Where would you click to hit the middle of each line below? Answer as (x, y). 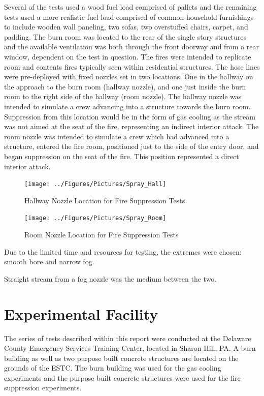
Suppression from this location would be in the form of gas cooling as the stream (130, 116)
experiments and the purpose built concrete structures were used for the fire (122, 377)
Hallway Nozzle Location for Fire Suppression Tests (105, 200)
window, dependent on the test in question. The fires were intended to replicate (128, 56)
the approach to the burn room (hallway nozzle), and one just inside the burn (125, 86)
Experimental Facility (81, 313)
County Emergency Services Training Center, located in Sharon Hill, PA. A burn (130, 348)
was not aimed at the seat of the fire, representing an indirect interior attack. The (131, 126)
